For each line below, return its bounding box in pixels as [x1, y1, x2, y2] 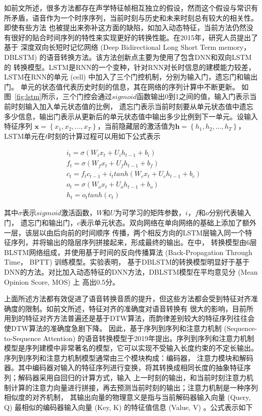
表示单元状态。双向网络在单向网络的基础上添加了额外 [80, 217, 256, 228]
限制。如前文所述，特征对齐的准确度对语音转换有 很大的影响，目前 [25, 303, 246, 313]
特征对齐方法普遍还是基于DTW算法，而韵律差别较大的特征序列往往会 [25, 313, 255, 323]
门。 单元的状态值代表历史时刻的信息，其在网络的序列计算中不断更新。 [4, 81, 239, 92]
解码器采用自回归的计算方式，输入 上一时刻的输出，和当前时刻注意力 [18, 372, 246, 382]
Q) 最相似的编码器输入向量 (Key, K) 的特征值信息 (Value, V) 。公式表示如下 [4, 401, 253, 412]
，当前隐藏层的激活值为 [97, 121, 175, 131]
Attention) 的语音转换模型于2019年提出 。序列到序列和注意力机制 [43, 332, 254, 343]
